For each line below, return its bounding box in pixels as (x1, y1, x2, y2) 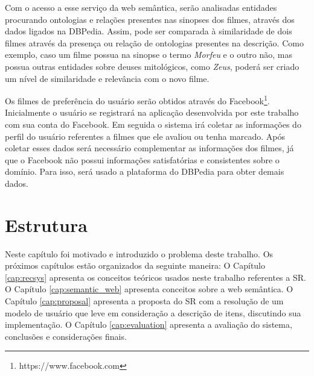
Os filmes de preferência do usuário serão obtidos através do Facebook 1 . (5, 93, 270, 107)
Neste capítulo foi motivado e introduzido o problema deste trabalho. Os (5, 247, 274, 260)
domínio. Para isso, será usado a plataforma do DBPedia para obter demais (5, 165, 284, 178)
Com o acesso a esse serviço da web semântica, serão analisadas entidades (5, 1, 277, 13)
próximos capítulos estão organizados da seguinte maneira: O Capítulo (5, 259, 266, 272)
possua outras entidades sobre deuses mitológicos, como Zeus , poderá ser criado (5, 60, 300, 72)
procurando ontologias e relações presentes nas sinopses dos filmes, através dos (5, 13, 295, 25)
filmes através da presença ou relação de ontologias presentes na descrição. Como (5, 36, 304, 49)
